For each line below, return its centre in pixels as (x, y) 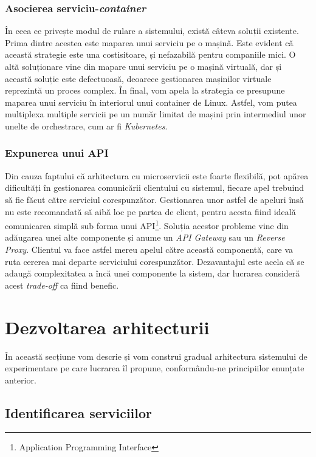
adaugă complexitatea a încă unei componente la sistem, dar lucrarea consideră (153, 273)
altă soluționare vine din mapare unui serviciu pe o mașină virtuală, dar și (143, 66)
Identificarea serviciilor (79, 412)
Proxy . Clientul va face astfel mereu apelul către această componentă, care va (149, 249)
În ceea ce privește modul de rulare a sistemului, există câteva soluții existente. (152, 31)
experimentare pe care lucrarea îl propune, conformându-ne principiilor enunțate (155, 368)
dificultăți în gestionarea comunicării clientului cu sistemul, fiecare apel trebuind (154, 187)
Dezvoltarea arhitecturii (107, 327)
